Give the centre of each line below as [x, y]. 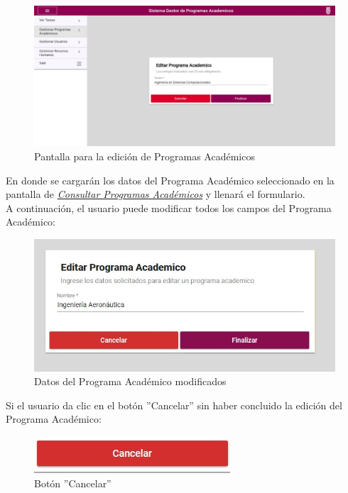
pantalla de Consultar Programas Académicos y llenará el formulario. [156, 194]
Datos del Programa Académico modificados [130, 381]
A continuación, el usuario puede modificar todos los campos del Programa [169, 207]
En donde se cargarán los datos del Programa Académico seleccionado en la [170, 180]
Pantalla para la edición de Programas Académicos [145, 156]
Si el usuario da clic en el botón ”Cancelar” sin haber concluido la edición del [174, 405]
